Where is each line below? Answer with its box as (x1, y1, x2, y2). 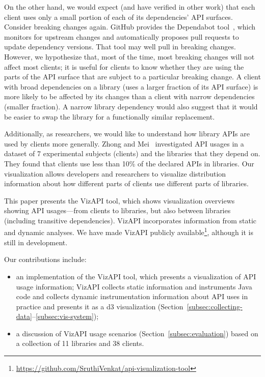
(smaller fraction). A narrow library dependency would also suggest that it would (4, 101, 258, 111)
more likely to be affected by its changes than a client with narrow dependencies (4, 91, 255, 102)
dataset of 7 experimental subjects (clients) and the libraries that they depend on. (4, 148, 260, 159)
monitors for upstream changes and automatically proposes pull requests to (4, 31, 239, 42)
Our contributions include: (4, 254, 87, 265)
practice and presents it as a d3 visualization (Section (16, 301, 183, 311)
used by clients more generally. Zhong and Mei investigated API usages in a (4, 138, 244, 149)
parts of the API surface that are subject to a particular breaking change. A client (4, 71, 261, 82)
